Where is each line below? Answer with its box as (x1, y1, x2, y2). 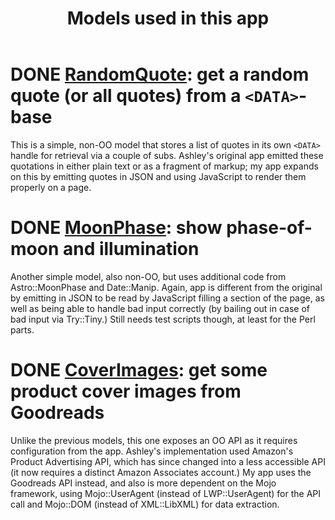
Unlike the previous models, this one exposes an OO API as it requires (10, 434, 298, 446)
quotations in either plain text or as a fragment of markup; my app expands (10, 160, 319, 172)
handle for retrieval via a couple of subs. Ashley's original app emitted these (10, 149, 324, 161)
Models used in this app (66, 7, 270, 30)
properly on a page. (10, 181, 92, 193)
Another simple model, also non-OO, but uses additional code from (10, 270, 287, 282)
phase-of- (226, 217, 313, 239)
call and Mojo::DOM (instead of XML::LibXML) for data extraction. (10, 498, 280, 510)
